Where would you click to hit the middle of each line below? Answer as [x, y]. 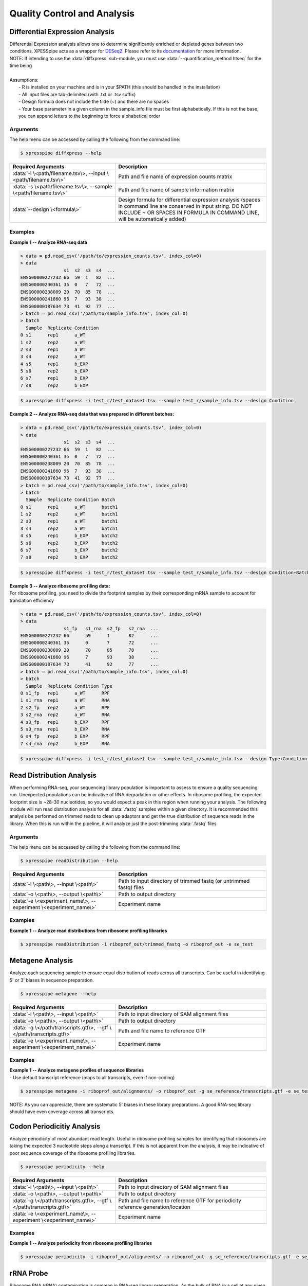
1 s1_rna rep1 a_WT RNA [65, 700]
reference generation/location [155, 1207]
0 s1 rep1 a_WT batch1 [69, 507]
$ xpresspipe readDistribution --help [69, 861]
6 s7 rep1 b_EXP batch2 [69, 550]
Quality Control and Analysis [72, 13]
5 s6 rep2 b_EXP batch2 [69, 543]
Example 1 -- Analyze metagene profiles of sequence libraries [77, 1070]
